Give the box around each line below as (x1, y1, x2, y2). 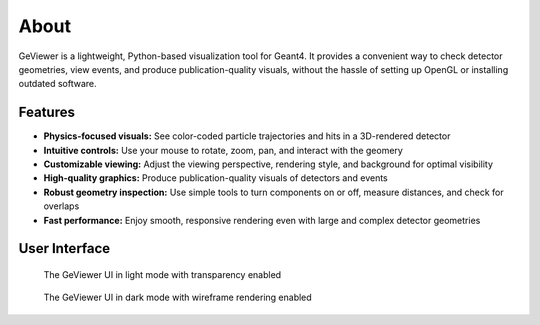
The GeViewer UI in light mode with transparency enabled (43, 268, 282, 280)
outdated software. (18, 78, 97, 90)
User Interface (18, 240, 111, 257)
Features (18, 104, 75, 121)
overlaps (43, 200, 80, 212)
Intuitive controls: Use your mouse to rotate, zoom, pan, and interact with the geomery (43, 144, 404, 156)
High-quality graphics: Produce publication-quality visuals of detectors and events (43, 172, 389, 184)
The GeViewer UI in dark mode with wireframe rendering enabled (43, 291, 312, 304)
